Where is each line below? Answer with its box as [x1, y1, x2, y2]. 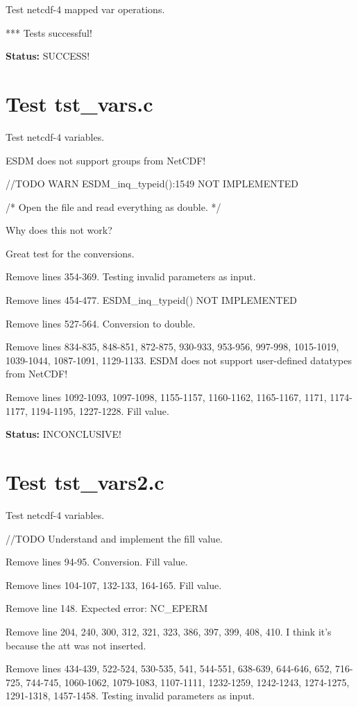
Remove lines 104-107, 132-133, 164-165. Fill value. [6, 577, 222, 592]
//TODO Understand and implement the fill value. [6, 531, 223, 545]
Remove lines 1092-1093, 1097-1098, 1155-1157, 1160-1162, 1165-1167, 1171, [6, 390, 327, 404]
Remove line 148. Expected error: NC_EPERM [6, 601, 208, 615]
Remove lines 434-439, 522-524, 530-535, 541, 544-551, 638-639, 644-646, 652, [6, 661, 332, 676]
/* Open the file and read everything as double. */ [6, 199, 221, 214]
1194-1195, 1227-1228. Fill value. [31, 403, 169, 418]
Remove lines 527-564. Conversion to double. [6, 316, 196, 330]
